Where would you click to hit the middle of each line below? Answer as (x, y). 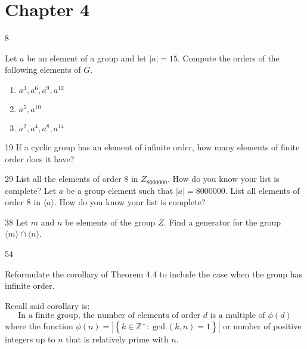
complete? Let (31, 190)
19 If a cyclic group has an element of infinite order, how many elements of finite (152, 146)
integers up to (30, 339)
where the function (39, 326)
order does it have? (40, 158)
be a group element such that (120, 190)
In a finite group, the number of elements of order (109, 316)
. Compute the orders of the (228, 58)
